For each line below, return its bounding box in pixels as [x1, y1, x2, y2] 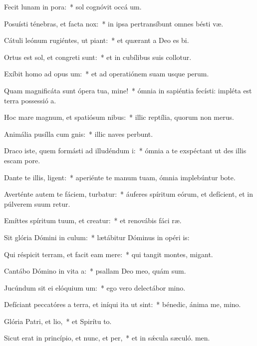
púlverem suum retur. [4, 198, 70, 209]
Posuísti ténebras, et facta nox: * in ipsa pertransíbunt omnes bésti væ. [4, 18, 224, 28]
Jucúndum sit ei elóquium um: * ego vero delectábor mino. [4, 282, 186, 293]
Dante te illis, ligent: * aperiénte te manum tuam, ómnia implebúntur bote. [4, 172, 236, 182]
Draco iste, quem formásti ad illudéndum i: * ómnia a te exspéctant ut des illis [4, 145, 247, 156]
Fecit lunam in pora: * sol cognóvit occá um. [4, 1, 142, 11]
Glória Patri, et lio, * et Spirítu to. [4, 316, 112, 326]
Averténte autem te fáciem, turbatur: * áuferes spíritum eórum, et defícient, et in [4, 189, 253, 199]
